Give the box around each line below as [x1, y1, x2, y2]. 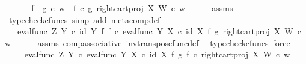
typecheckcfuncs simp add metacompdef [8, 13, 161, 25]
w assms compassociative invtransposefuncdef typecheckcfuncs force [5, 36, 290, 49]
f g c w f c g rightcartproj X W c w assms [31, 2, 233, 14]
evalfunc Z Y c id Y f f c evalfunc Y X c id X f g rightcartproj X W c [17, 25, 301, 37]
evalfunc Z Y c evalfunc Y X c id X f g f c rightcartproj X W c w [24, 48, 290, 60]
